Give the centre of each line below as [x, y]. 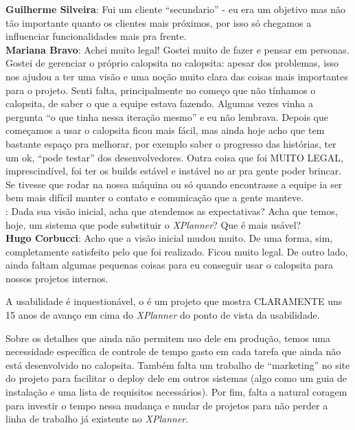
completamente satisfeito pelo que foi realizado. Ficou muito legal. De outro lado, [177, 251]
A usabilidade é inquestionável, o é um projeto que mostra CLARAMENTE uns [174, 301]
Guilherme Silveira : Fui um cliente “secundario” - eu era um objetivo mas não [176, 9]
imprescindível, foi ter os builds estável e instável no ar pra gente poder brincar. [174, 171]
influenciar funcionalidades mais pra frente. [96, 36]
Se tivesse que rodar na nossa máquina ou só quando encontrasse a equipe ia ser [174, 184]
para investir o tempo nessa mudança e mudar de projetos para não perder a [167, 405]
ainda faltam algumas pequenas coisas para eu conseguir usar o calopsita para [170, 265]
